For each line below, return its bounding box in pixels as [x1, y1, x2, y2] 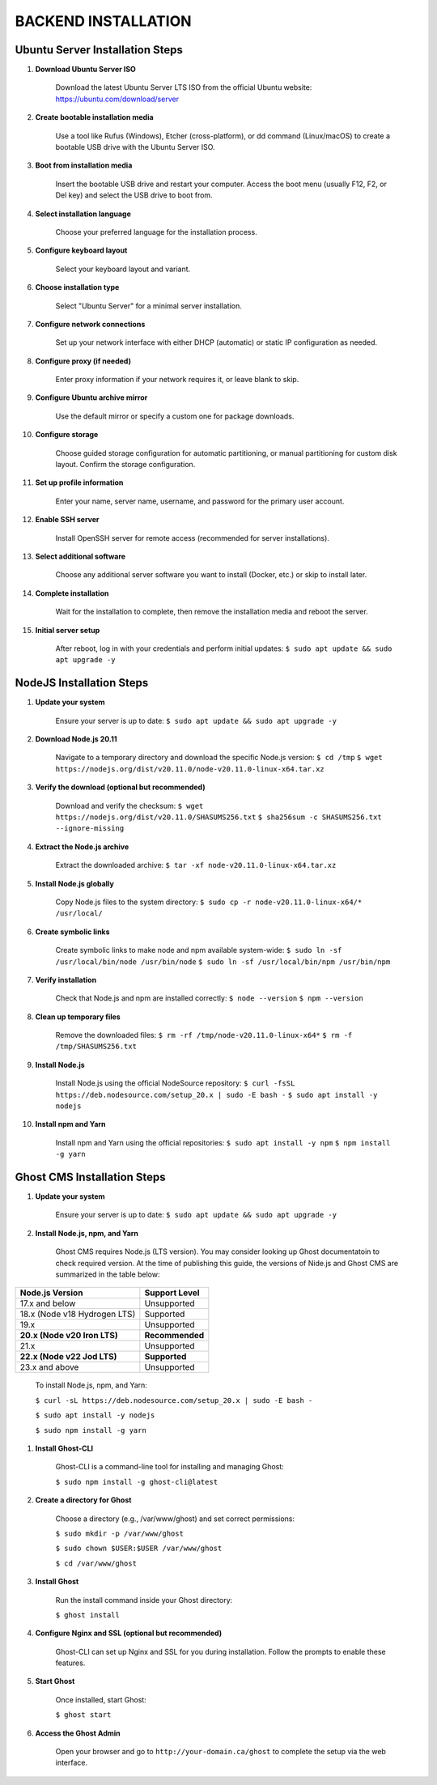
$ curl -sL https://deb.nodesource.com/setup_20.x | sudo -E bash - [35, 1396, 313, 1405]
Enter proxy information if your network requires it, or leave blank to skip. [55, 375, 299, 385]
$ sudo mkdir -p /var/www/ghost [55, 1528, 184, 1538]
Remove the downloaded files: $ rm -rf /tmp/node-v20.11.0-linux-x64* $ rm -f [55, 1031, 353, 1040]
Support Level [144, 1287, 200, 1298]
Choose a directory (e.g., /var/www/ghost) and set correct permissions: [55, 1514, 295, 1524]
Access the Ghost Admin [35, 1728, 121, 1738]
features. [55, 1658, 86, 1668]
